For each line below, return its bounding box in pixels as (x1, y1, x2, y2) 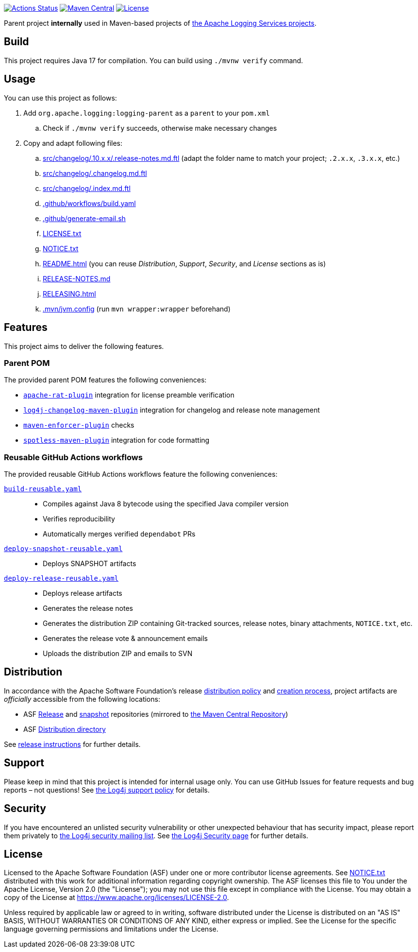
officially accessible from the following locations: (4, 694, 160, 703)
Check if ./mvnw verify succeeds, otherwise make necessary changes (43, 123, 277, 132)
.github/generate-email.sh (43, 214, 126, 223)
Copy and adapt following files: (23, 138, 123, 147)
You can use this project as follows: (4, 93, 117, 102)
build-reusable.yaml (4, 485, 82, 493)
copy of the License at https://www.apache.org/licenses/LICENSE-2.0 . (4, 893, 229, 902)
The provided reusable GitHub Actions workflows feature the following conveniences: (4, 470, 278, 479)
